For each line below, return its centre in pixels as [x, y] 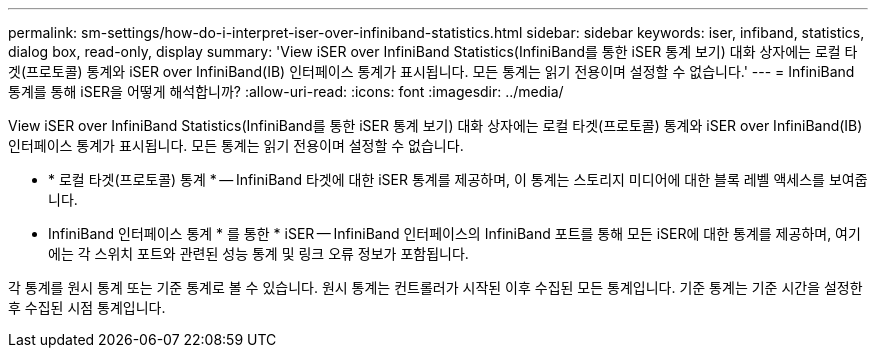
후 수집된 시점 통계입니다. [87, 307]
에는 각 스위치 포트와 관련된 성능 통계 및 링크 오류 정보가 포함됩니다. [258, 253]
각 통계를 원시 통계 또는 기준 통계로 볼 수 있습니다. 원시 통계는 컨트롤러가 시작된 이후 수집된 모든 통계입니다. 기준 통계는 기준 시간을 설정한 [435, 287]
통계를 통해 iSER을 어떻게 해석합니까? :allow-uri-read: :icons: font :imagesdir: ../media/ [286, 91]
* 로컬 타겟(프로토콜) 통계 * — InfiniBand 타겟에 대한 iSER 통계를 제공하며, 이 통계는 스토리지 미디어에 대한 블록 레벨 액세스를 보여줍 [458, 179]
